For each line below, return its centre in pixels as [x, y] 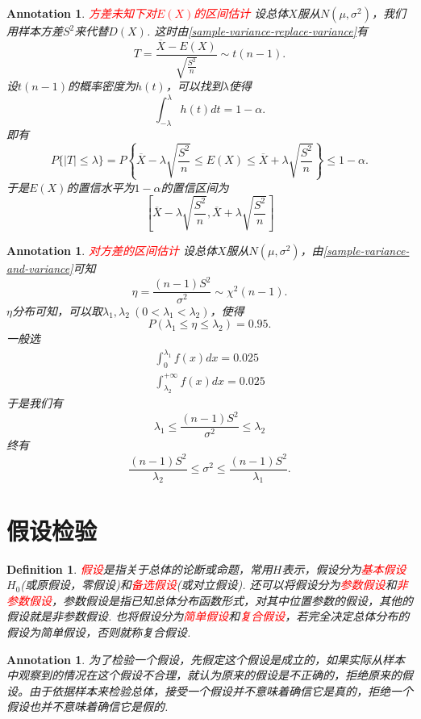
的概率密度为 [102, 86]
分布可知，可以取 [57, 310]
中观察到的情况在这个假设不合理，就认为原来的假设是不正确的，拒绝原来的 [204, 675]
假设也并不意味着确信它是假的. [88, 706]
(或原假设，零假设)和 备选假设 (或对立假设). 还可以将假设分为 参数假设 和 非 [214, 585]
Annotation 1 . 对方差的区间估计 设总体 [112, 251]
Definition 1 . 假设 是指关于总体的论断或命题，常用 [140, 569]
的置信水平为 [100, 187]
